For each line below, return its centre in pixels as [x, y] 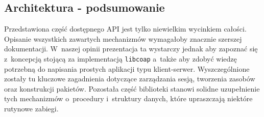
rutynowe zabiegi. [31, 109]
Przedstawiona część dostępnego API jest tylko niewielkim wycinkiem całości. [125, 29]
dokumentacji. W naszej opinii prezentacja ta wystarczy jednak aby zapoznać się [131, 49]
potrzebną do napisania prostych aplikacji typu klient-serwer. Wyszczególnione [127, 68]
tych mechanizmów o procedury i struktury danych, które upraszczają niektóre [128, 98]
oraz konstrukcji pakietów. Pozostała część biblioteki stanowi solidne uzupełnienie [132, 88]
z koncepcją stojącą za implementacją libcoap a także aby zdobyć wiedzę [121, 58]
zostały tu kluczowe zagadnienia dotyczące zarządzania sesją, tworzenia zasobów [130, 79]
